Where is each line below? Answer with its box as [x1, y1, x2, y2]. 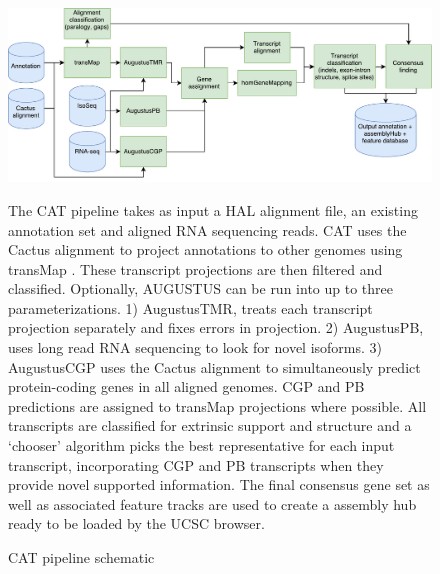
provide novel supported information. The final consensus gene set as [8, 474, 430, 495]
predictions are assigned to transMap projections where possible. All [8, 395, 427, 416]
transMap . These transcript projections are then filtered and [8, 258, 383, 279]
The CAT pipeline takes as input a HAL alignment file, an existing [8, 199, 418, 220]
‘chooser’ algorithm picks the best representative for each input [8, 435, 395, 456]
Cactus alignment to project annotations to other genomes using [8, 239, 403, 260]
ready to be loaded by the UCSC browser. [8, 513, 265, 534]
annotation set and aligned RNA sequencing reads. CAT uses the [8, 219, 407, 240]
